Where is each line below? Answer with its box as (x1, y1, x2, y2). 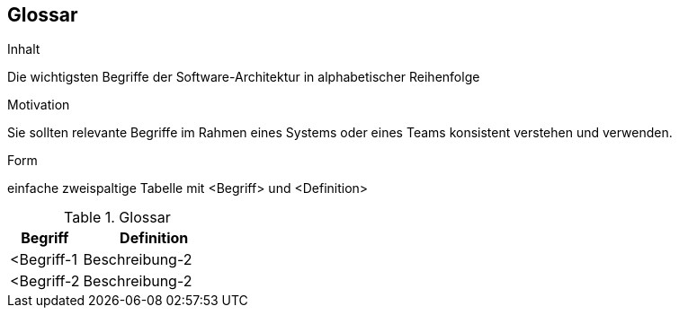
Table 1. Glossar (64, 208, 171, 227)
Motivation (7, 97, 70, 113)
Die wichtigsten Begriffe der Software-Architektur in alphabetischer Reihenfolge (7, 69, 480, 85)
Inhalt (7, 41, 40, 57)
